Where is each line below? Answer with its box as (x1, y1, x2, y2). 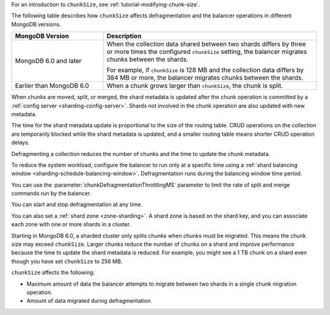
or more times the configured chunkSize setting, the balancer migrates (106, 48, 307, 56)
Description (106, 32, 142, 40)
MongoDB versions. (11, 20, 61, 28)
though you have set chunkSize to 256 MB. (11, 258, 123, 265)
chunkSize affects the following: (11, 269, 95, 276)
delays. (11, 139, 30, 146)
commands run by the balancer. (11, 190, 92, 197)
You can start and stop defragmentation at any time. (11, 201, 143, 208)
